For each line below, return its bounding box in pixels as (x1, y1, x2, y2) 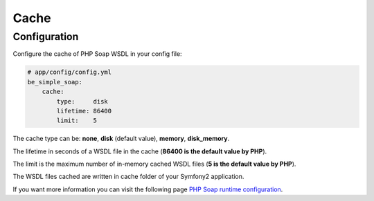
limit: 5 (56, 117, 97, 124)
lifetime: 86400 (56, 107, 112, 115)
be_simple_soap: (27, 78, 83, 86)
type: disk (56, 97, 109, 105)
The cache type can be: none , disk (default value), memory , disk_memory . (12, 135, 230, 143)
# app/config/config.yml (27, 68, 112, 76)
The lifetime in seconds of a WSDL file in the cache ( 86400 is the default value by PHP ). (12, 147, 267, 155)
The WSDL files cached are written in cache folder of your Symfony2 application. (12, 173, 244, 181)
